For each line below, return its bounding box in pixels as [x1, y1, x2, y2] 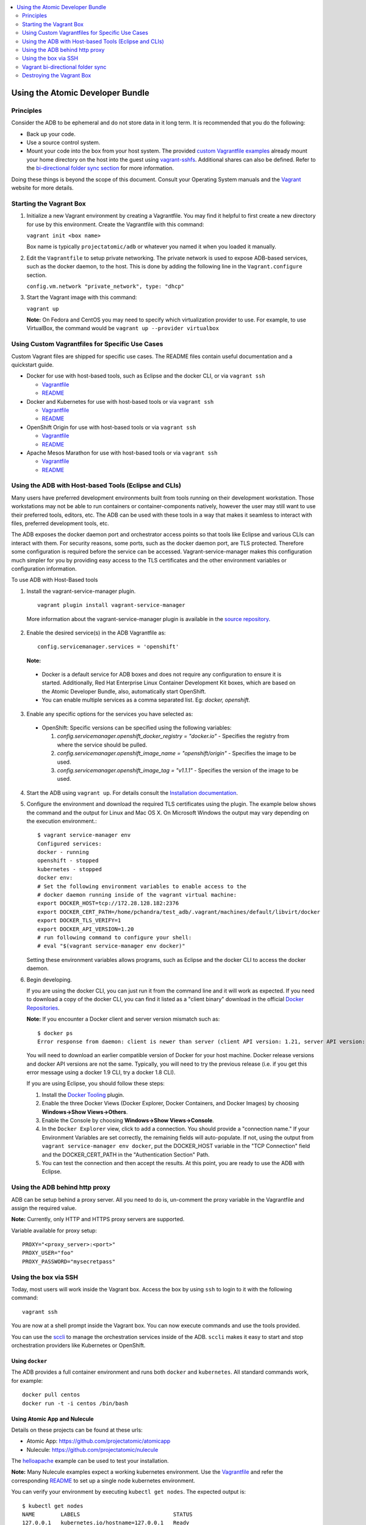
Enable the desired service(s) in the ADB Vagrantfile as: [26, 629, 166, 636]
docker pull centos [22, 1391, 81, 1398]
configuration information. [11, 565, 77, 572]
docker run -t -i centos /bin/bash [22, 1400, 129, 1407]
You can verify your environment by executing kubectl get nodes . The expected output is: [11, 1488, 246, 1496]
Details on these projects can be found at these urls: [11, 1426, 143, 1433]
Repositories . [26, 1004, 60, 1011]
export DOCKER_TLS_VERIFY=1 [37, 917, 121, 924]
